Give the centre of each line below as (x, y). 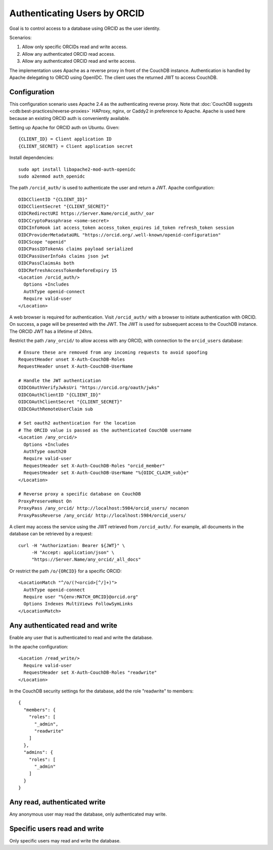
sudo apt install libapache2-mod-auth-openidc (77, 169)
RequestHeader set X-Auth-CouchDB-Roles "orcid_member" (94, 466)
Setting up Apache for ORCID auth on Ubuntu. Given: (64, 127)
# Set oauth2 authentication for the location (77, 423)
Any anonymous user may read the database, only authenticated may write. (88, 814)
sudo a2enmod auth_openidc (52, 176)
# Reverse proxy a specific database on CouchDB (80, 494)
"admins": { (38, 752)
